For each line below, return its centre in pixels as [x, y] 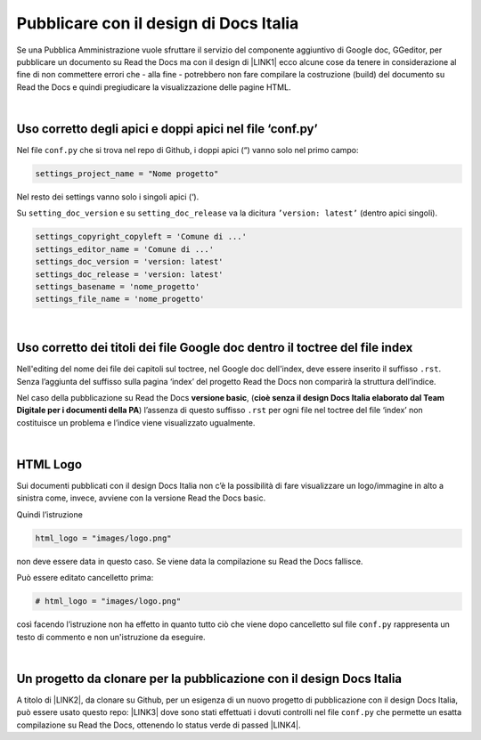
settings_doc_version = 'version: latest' [129, 262]
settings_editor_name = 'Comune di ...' [124, 249]
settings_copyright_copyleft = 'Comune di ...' [141, 237]
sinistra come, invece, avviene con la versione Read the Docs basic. [141, 498]
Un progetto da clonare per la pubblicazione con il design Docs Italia [209, 678]
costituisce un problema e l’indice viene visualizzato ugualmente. [136, 422]
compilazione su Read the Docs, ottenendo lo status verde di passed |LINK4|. [159, 725]
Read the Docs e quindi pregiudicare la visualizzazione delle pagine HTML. [154, 87]
